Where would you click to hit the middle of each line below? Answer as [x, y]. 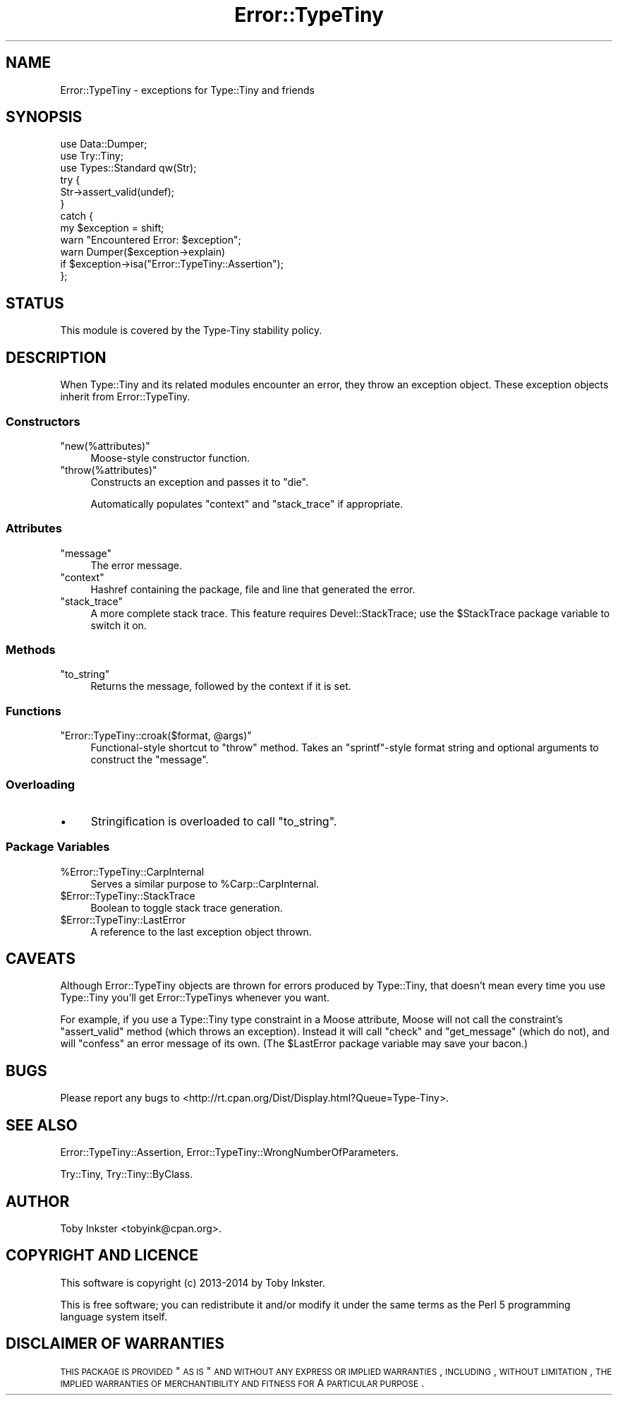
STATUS [35, 303]
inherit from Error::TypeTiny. [125, 397]
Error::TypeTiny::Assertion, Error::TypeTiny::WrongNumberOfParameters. [229, 1152]
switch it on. [119, 625]
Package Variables [58, 847]
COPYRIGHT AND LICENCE [102, 1256]
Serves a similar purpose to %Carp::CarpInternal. [205, 883]
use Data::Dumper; [104, 144]
